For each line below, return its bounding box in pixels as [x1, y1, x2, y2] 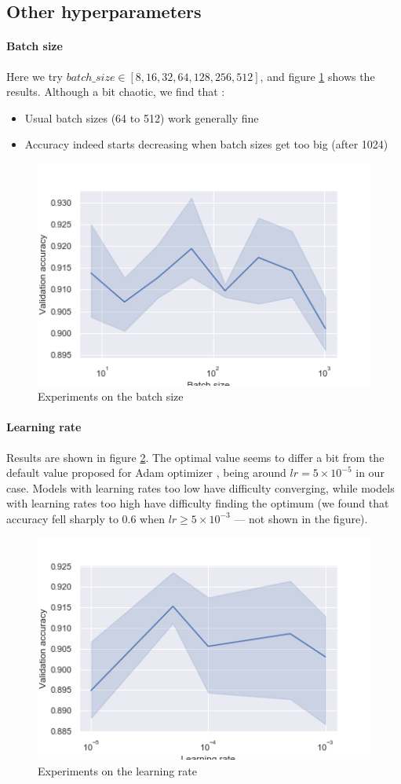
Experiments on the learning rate [38, 762, 198, 779]
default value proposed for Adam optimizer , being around [6, 464, 286, 481]
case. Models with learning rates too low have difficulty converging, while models [6, 479, 395, 496]
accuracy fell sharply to [6, 510, 118, 526]
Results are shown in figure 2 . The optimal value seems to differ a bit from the [6, 449, 385, 465]
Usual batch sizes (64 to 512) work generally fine [24, 109, 259, 126]
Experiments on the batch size [38, 388, 184, 405]
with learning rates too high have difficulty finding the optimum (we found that [6, 495, 389, 511]
